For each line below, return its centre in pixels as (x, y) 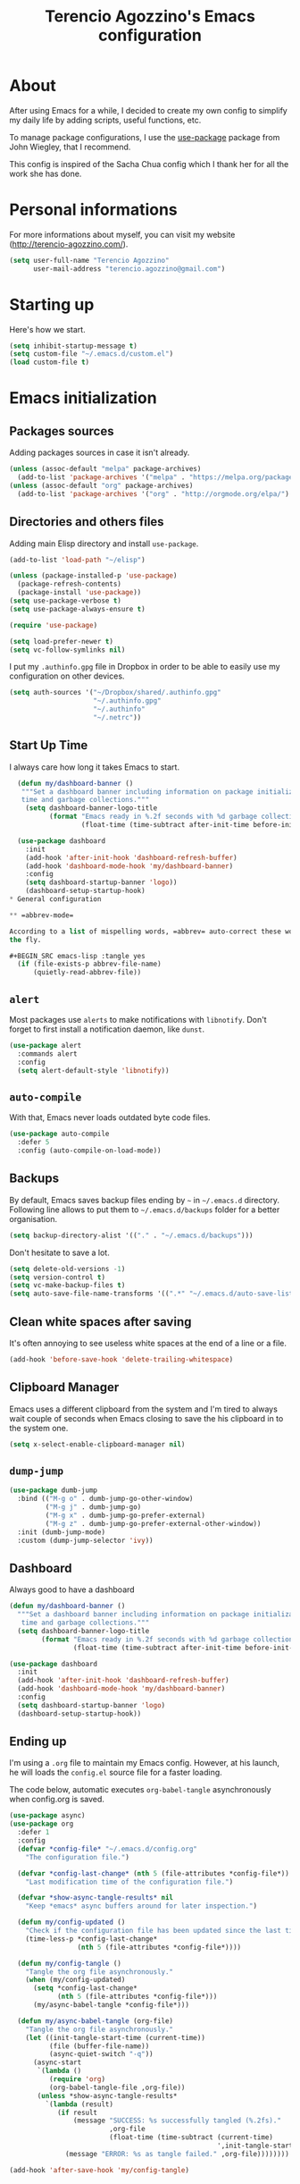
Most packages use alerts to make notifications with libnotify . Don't (138, 1020)
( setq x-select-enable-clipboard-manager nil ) (97, 1444)
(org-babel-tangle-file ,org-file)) (117, 2087)
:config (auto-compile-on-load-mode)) (90, 1151)
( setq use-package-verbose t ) (66, 601)
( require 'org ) (77, 2079)
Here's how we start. (48, 329)
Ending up (38, 1742)
